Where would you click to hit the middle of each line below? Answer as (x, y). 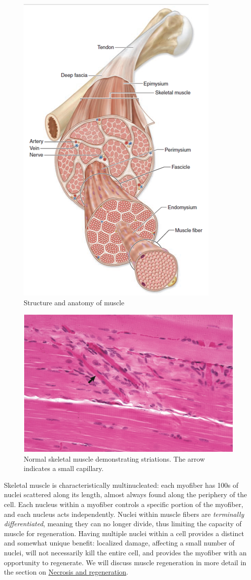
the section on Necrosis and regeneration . (66, 572)
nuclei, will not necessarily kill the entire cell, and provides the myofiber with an (125, 552)
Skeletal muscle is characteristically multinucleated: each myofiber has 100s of (121, 485)
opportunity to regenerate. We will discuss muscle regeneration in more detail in (125, 562)
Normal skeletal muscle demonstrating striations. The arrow (114, 458)
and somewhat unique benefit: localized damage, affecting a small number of (119, 543)
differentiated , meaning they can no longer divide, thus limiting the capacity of (123, 524)
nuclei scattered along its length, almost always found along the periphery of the (125, 494)
